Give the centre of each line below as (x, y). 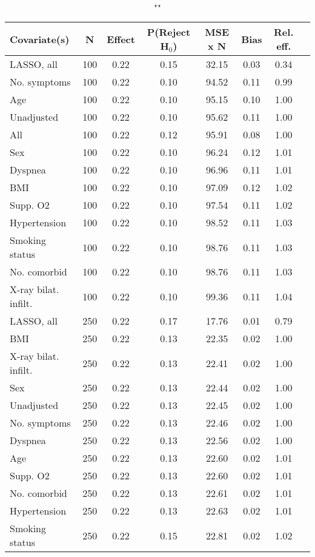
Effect (121, 39)
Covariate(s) (40, 39)
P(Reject (169, 32)
